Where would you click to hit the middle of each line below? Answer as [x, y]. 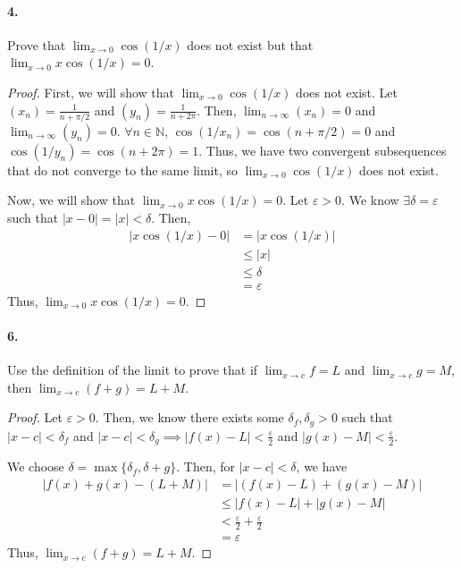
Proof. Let [35, 417]
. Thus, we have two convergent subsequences [323, 150]
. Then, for [206, 466]
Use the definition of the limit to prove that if [133, 370]
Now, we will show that [71, 200]
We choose [36, 466]
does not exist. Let [347, 92]
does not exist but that [250, 44]
